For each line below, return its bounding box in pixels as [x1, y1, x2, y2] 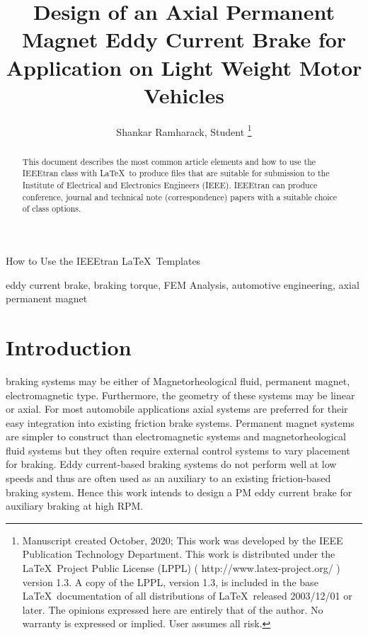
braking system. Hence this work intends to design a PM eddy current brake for [6, 484, 352, 499]
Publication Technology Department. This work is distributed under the [22, 547, 335, 561]
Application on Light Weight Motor [6, 52, 362, 81]
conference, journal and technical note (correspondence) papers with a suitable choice [22, 190, 338, 202]
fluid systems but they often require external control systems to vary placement [6, 442, 350, 457]
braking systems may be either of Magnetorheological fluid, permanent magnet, [6, 373, 350, 388]
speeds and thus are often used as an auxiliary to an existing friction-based [6, 471, 331, 486]
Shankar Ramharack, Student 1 [116, 122, 252, 139]
